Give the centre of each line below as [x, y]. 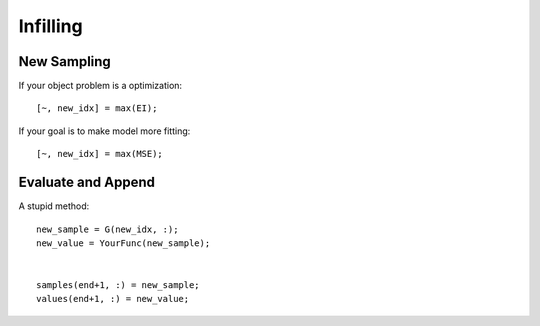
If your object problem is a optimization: [100, 86]
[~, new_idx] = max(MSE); [100, 154]
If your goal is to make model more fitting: [104, 131]
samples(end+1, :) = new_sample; [118, 285]
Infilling [51, 26]
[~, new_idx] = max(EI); [97, 108]
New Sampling [65, 61]
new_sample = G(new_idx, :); [107, 229]
